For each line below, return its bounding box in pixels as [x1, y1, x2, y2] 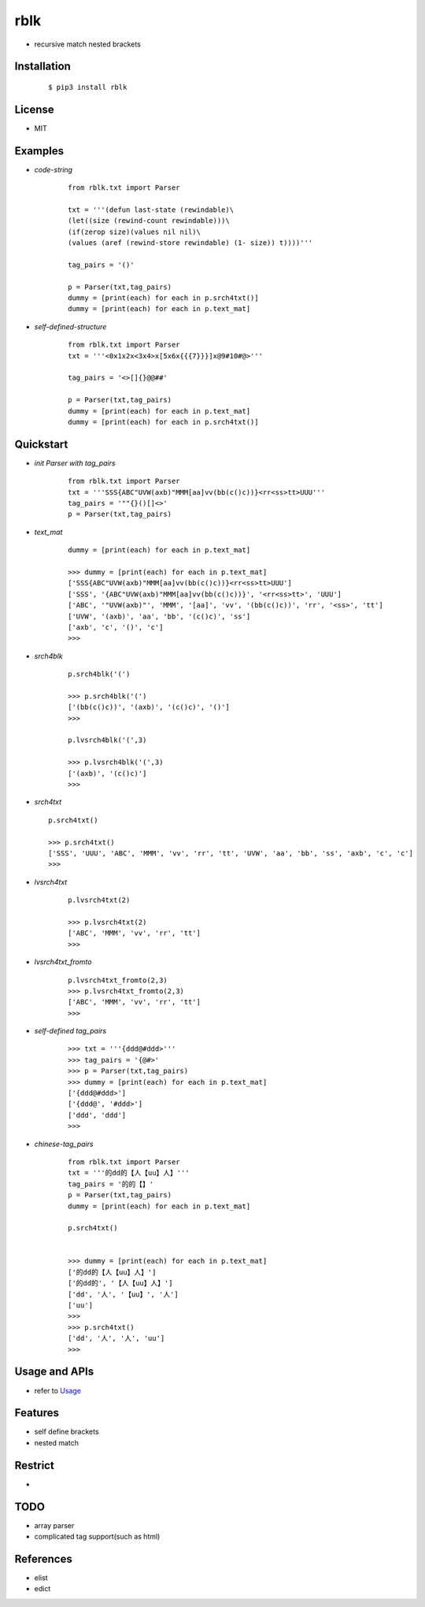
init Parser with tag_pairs [34, 458, 116, 468]
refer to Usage [34, 1386, 82, 1395]
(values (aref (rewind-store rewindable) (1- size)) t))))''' [68, 239, 313, 247]
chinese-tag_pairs [34, 1139, 94, 1149]
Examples [14, 144, 65, 158]
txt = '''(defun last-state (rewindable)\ [68, 205, 235, 214]
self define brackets [34, 1427, 99, 1437]
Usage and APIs [14, 1365, 94, 1379]
